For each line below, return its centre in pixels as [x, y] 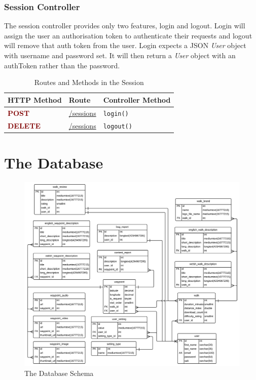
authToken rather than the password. [62, 65]
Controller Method [137, 99]
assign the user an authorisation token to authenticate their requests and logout [128, 35]
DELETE [24, 125]
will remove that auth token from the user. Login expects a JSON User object [125, 45]
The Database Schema [59, 373]
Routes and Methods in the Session [89, 82]
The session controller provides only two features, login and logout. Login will [125, 26]
